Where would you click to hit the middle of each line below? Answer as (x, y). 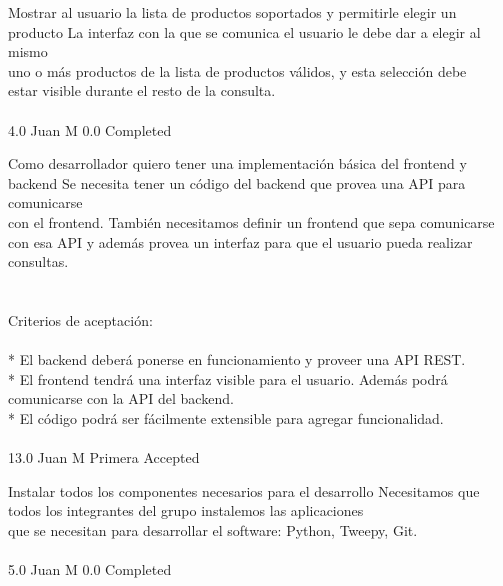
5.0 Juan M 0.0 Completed (90, 569)
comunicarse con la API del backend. (121, 398)
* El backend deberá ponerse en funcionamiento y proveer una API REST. (237, 359)
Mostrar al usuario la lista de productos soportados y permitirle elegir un (232, 12)
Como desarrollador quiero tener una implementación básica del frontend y (237, 163)
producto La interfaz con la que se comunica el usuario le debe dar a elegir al (244, 31)
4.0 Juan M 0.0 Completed (90, 129)
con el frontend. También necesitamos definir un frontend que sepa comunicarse (251, 221)
